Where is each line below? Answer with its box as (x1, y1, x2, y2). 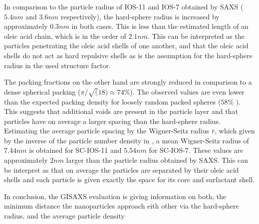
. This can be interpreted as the (148, 30, 245, 41)
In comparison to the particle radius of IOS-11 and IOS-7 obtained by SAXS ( (4, 1, 244, 11)
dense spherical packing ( (4, 86, 81, 97)
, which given (215, 125, 255, 136)
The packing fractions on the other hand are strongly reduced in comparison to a (4, 77, 252, 87)
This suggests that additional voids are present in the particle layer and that (4, 106, 238, 116)
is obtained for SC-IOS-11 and (29, 145, 122, 155)
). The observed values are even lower (130, 86, 245, 97)
